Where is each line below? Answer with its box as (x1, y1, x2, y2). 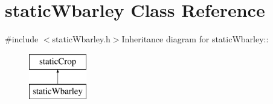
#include (5, 33, 39, 45)
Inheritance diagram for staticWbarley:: (121, 33, 269, 45)
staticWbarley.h (52, 33, 111, 45)
